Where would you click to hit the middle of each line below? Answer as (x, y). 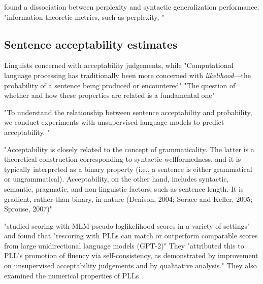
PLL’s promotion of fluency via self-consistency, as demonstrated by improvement (131, 255)
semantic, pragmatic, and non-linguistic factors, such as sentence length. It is (124, 188)
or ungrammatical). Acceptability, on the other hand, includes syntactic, (117, 179)
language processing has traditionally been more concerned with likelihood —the (127, 75)
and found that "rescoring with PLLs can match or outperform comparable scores (131, 236)
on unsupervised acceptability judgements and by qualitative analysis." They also (130, 265)
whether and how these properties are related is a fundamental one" (109, 95)
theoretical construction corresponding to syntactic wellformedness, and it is (123, 159)
